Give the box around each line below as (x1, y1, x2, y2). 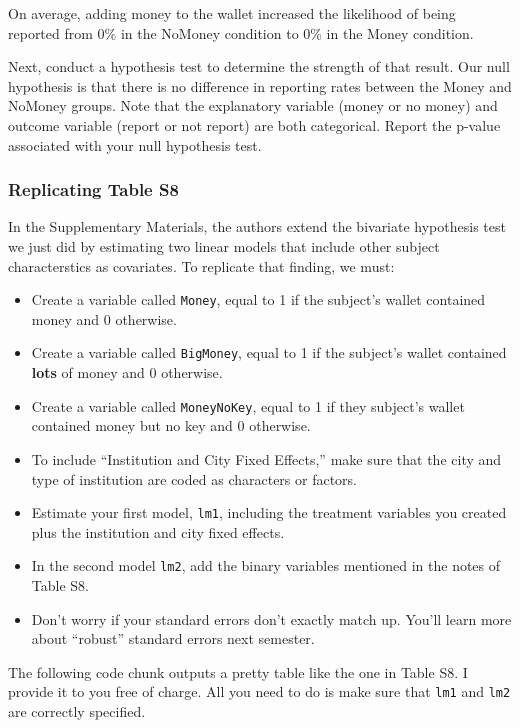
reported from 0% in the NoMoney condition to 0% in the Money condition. (8, 22, 474, 43)
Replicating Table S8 (8, 177, 179, 202)
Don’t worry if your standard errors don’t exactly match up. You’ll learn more (31, 608, 512, 629)
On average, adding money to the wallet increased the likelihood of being (8, 3, 456, 23)
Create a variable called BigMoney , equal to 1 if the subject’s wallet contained (31, 342, 507, 363)
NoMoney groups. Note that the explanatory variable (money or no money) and (8, 95, 498, 116)
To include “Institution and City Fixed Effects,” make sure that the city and (31, 448, 502, 469)
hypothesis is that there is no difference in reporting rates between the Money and (8, 75, 512, 96)
